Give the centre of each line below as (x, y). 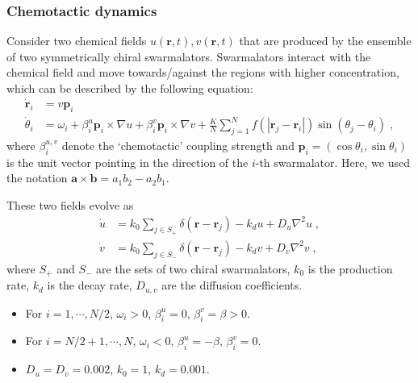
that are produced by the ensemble (325, 41)
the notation (37, 178)
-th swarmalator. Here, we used (332, 162)
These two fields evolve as (70, 204)
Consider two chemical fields (77, 41)
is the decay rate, (90, 285)
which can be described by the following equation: (130, 88)
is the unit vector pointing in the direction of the (127, 162)
